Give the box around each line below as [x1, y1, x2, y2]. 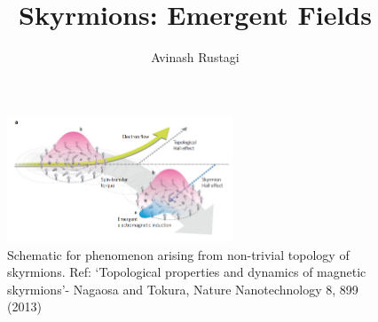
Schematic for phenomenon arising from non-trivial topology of [7, 245, 350, 263]
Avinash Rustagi [151, 48, 240, 67]
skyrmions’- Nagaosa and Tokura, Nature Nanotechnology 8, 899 [7, 279, 358, 298]
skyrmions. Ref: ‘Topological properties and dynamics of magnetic [7, 263, 366, 281]
